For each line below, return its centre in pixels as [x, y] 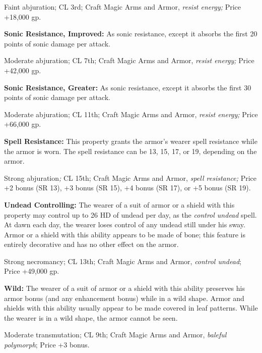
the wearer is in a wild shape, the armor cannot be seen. [91, 317]
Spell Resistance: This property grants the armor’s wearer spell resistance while [131, 141]
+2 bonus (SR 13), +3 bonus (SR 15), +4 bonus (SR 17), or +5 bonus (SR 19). [127, 188]
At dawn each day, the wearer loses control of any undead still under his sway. [125, 224]
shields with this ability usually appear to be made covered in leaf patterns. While [131, 308]
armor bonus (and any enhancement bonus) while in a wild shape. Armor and [124, 298]
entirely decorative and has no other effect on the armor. [91, 244]
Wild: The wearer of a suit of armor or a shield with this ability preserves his [124, 288]
